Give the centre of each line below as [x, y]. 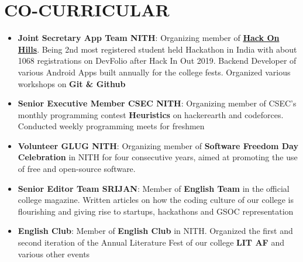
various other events [54, 254]
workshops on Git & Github [72, 83]
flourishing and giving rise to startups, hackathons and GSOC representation [156, 211]
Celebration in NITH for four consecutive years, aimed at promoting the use [158, 157]
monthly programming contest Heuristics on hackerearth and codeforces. [151, 114]
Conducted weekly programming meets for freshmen [111, 126]
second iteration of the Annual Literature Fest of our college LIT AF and [151, 242]
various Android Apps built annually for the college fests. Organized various [154, 72]
